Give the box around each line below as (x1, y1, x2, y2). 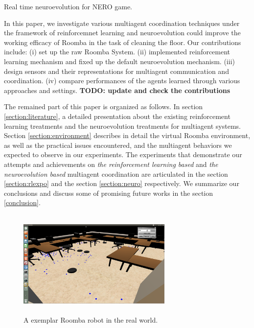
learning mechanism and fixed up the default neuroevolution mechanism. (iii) (4, 56, 235, 66)
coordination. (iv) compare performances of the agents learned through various (4, 75, 240, 86)
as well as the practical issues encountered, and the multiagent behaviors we (4, 140, 232, 150)
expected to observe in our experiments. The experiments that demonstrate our (4, 149, 242, 160)
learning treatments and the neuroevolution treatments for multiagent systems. (4, 120, 241, 131)
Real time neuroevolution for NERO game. (4, 1, 132, 11)
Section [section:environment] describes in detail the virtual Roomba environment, (4, 130, 251, 141)
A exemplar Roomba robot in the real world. (23, 315, 158, 325)
